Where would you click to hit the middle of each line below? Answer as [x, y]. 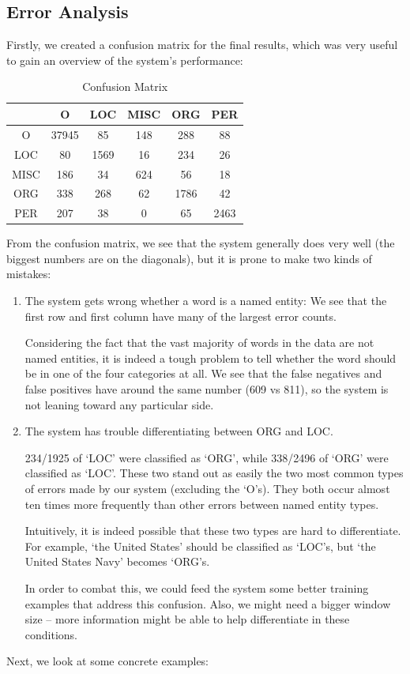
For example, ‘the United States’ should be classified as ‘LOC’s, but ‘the [200, 546]
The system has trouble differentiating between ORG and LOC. [179, 431]
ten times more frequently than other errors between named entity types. [202, 504]
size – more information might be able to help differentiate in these [187, 619]
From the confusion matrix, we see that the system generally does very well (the [201, 243]
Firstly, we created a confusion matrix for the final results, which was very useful [202, 45]
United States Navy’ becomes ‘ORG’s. [117, 561]
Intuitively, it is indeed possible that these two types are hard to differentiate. [213, 531]
